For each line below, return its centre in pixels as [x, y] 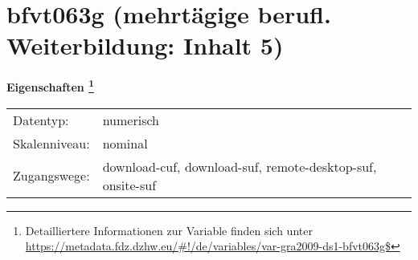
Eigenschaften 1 [50, 85]
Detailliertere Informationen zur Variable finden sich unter [169, 230]
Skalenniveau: [51, 143]
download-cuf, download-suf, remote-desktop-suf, [240, 166]
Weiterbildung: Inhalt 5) [145, 45]
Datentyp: [41, 120]
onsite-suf [129, 185]
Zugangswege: [51, 176]
